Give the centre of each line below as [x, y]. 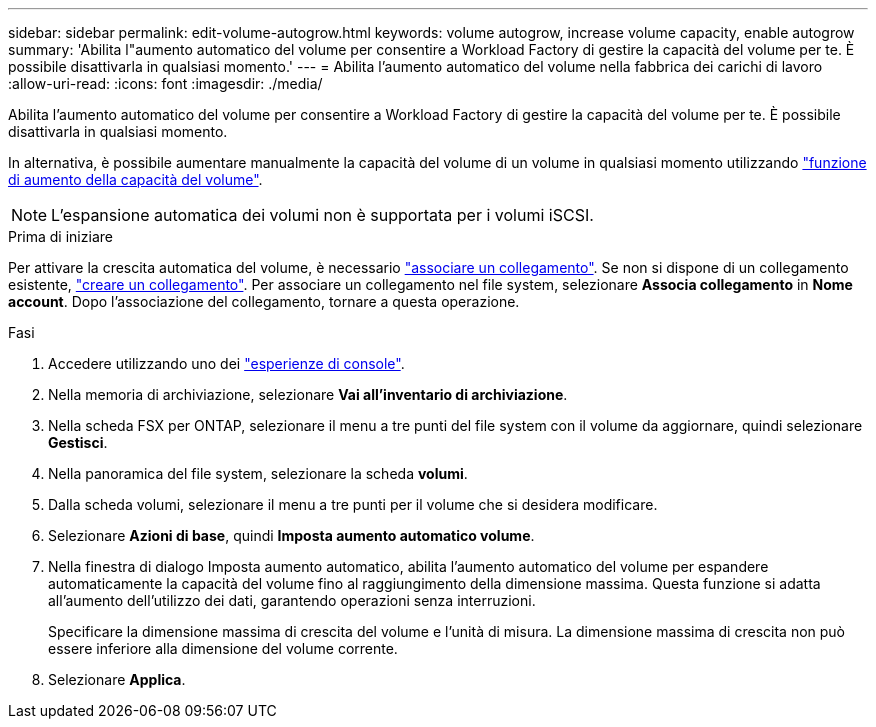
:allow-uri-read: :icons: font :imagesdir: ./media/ [165, 83]
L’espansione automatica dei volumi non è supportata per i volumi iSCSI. [322, 215]
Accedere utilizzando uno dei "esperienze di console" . [226, 363]
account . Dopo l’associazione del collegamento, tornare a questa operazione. [264, 301]
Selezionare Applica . [117, 679]
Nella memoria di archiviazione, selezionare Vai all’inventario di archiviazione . [308, 394]
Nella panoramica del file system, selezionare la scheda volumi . [258, 473]
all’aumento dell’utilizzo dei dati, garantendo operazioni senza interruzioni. [292, 600]
